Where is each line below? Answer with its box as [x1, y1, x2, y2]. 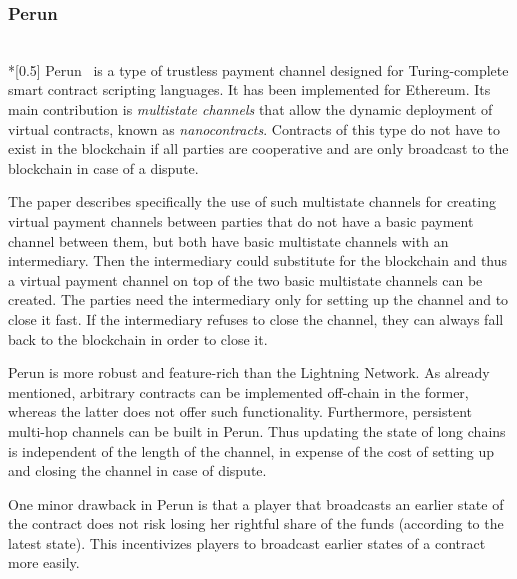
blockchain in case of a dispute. [8, 157, 199, 178]
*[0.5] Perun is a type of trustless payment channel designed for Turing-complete [8, 59, 509, 80]
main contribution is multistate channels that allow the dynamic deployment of [8, 99, 493, 119]
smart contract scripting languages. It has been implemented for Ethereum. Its [8, 79, 491, 100]
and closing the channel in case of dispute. [8, 460, 267, 481]
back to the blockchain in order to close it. [8, 328, 268, 349]
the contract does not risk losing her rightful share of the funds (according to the [8, 513, 504, 534]
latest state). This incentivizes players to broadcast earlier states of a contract [8, 532, 486, 553]
